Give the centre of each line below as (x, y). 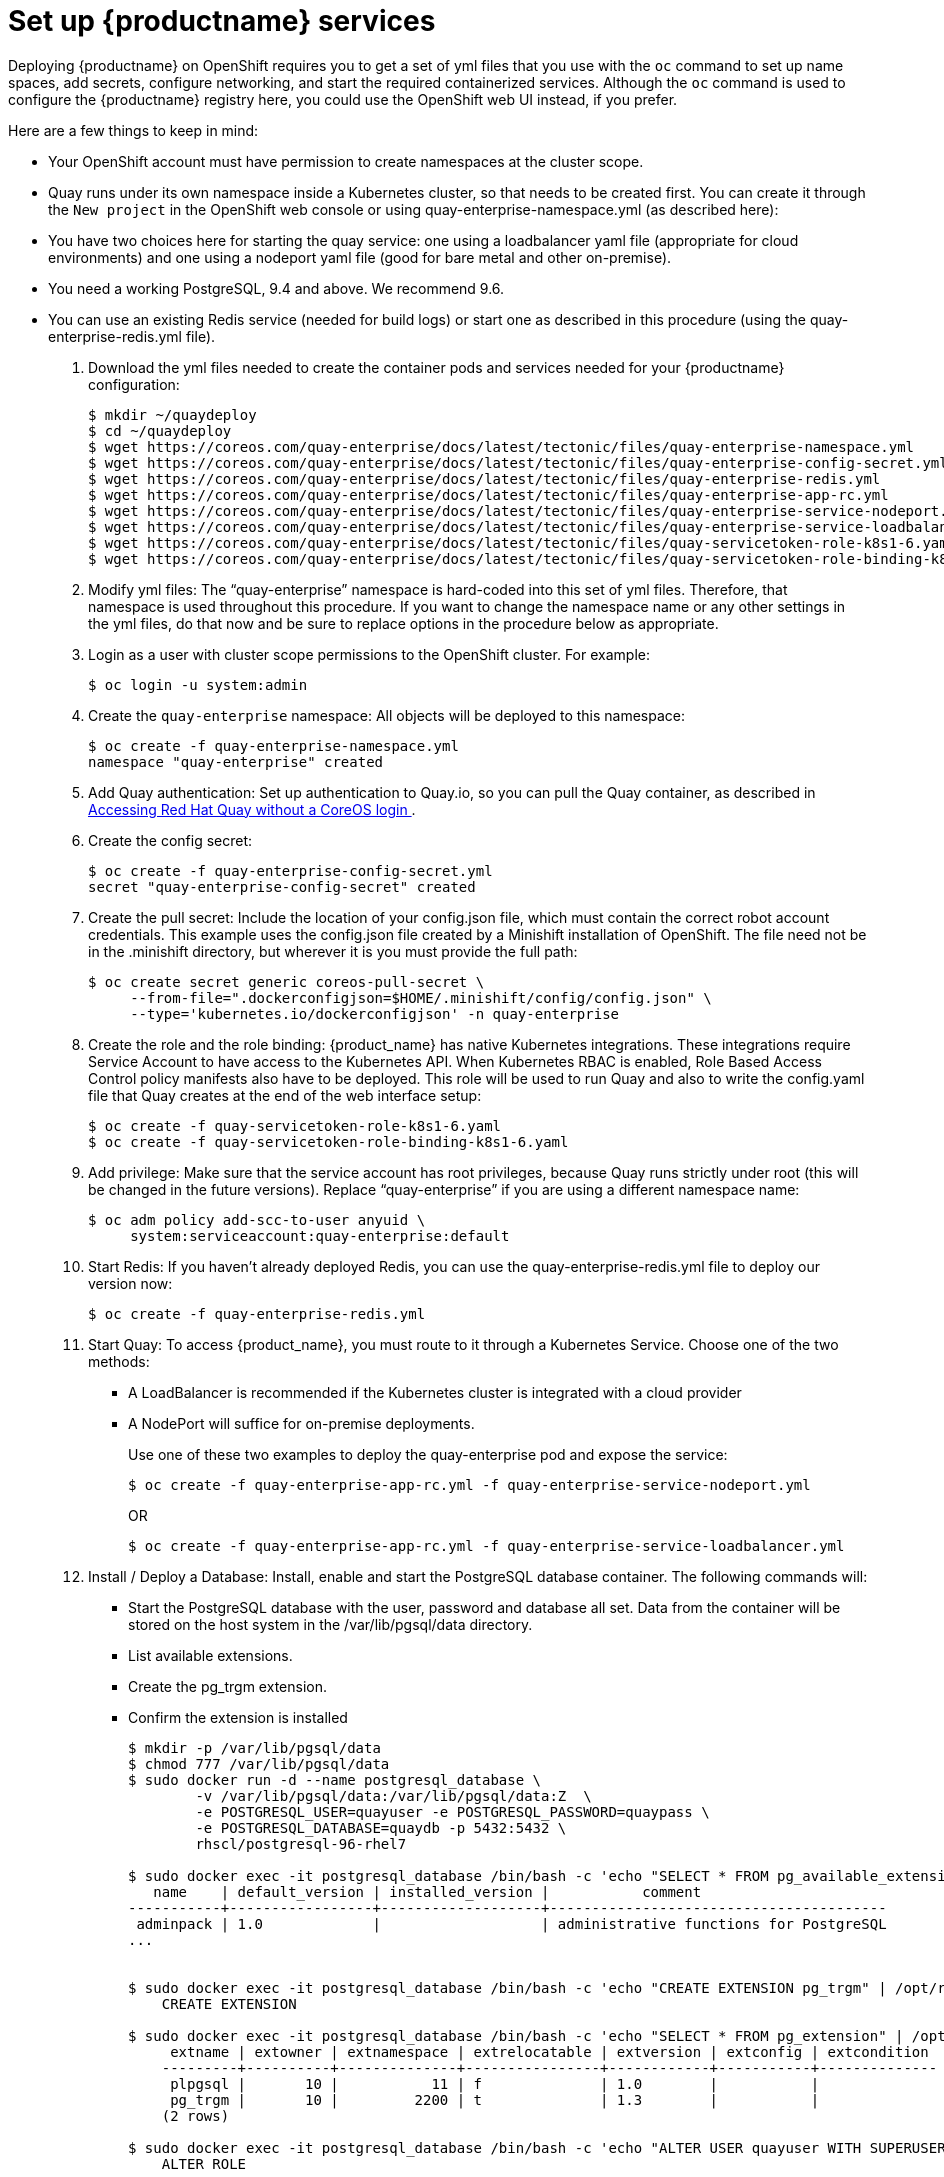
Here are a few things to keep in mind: (133, 130)
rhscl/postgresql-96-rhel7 (301, 1843)
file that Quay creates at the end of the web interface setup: (285, 1095)
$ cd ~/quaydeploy (160, 430)
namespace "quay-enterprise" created (236, 761)
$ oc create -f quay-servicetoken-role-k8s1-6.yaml (295, 1125)
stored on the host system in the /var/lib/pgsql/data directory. (330, 1624)
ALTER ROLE (204, 2163)
